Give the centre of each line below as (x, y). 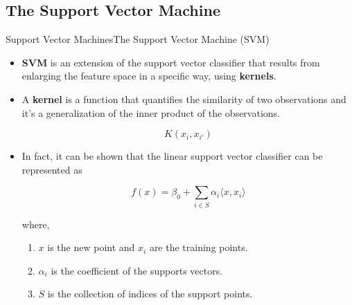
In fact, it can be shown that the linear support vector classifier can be (172, 156)
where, (36, 224)
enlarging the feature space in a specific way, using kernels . (149, 76)
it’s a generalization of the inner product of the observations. (151, 112)
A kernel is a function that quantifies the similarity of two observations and (184, 99)
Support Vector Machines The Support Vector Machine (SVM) (138, 39)
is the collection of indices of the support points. (150, 294)
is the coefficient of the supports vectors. (137, 270)
